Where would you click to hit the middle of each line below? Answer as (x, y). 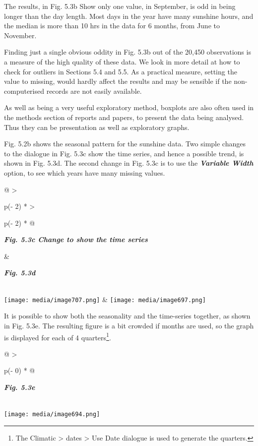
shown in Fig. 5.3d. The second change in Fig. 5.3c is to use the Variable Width (129, 163)
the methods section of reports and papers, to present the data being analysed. (124, 117)
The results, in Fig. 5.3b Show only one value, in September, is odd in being (120, 6)
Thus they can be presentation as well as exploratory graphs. (97, 127)
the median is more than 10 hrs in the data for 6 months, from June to (112, 26)
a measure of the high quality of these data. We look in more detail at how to (122, 61)
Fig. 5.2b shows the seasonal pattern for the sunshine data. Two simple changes (125, 144)
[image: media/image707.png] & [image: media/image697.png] (105, 299)
